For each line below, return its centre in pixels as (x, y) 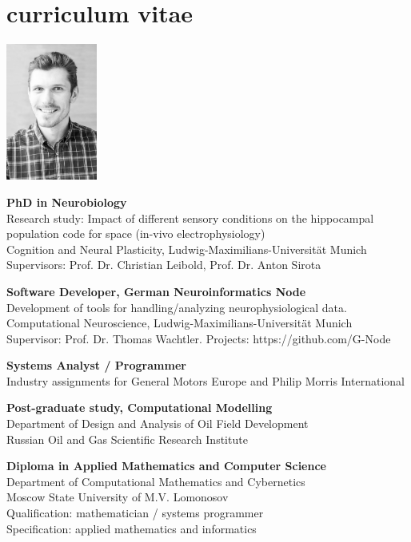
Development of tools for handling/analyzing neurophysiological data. (177, 307)
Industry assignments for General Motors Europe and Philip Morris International (205, 380)
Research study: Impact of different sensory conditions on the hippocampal (190, 218)
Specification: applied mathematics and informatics (132, 528)
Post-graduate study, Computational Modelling (140, 407)
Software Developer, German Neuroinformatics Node (156, 291)
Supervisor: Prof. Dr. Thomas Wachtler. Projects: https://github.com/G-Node (199, 338)
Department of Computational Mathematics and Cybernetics (156, 481)
